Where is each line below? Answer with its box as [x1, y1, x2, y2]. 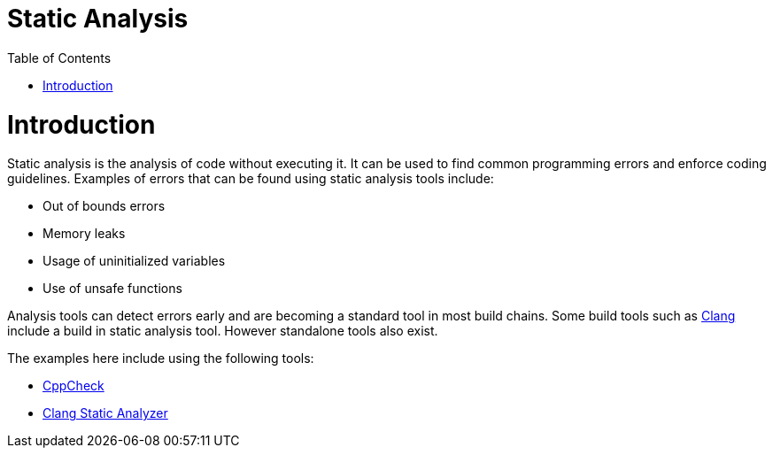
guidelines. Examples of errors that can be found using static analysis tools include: [7, 171, 494, 187]
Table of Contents [7, 50, 112, 66]
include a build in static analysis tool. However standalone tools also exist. [7, 323, 438, 339]
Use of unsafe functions [43, 281, 182, 297]
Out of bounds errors [43, 198, 166, 214]
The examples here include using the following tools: [7, 351, 314, 366]
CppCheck [43, 378, 104, 394]
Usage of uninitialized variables [43, 253, 226, 269]
